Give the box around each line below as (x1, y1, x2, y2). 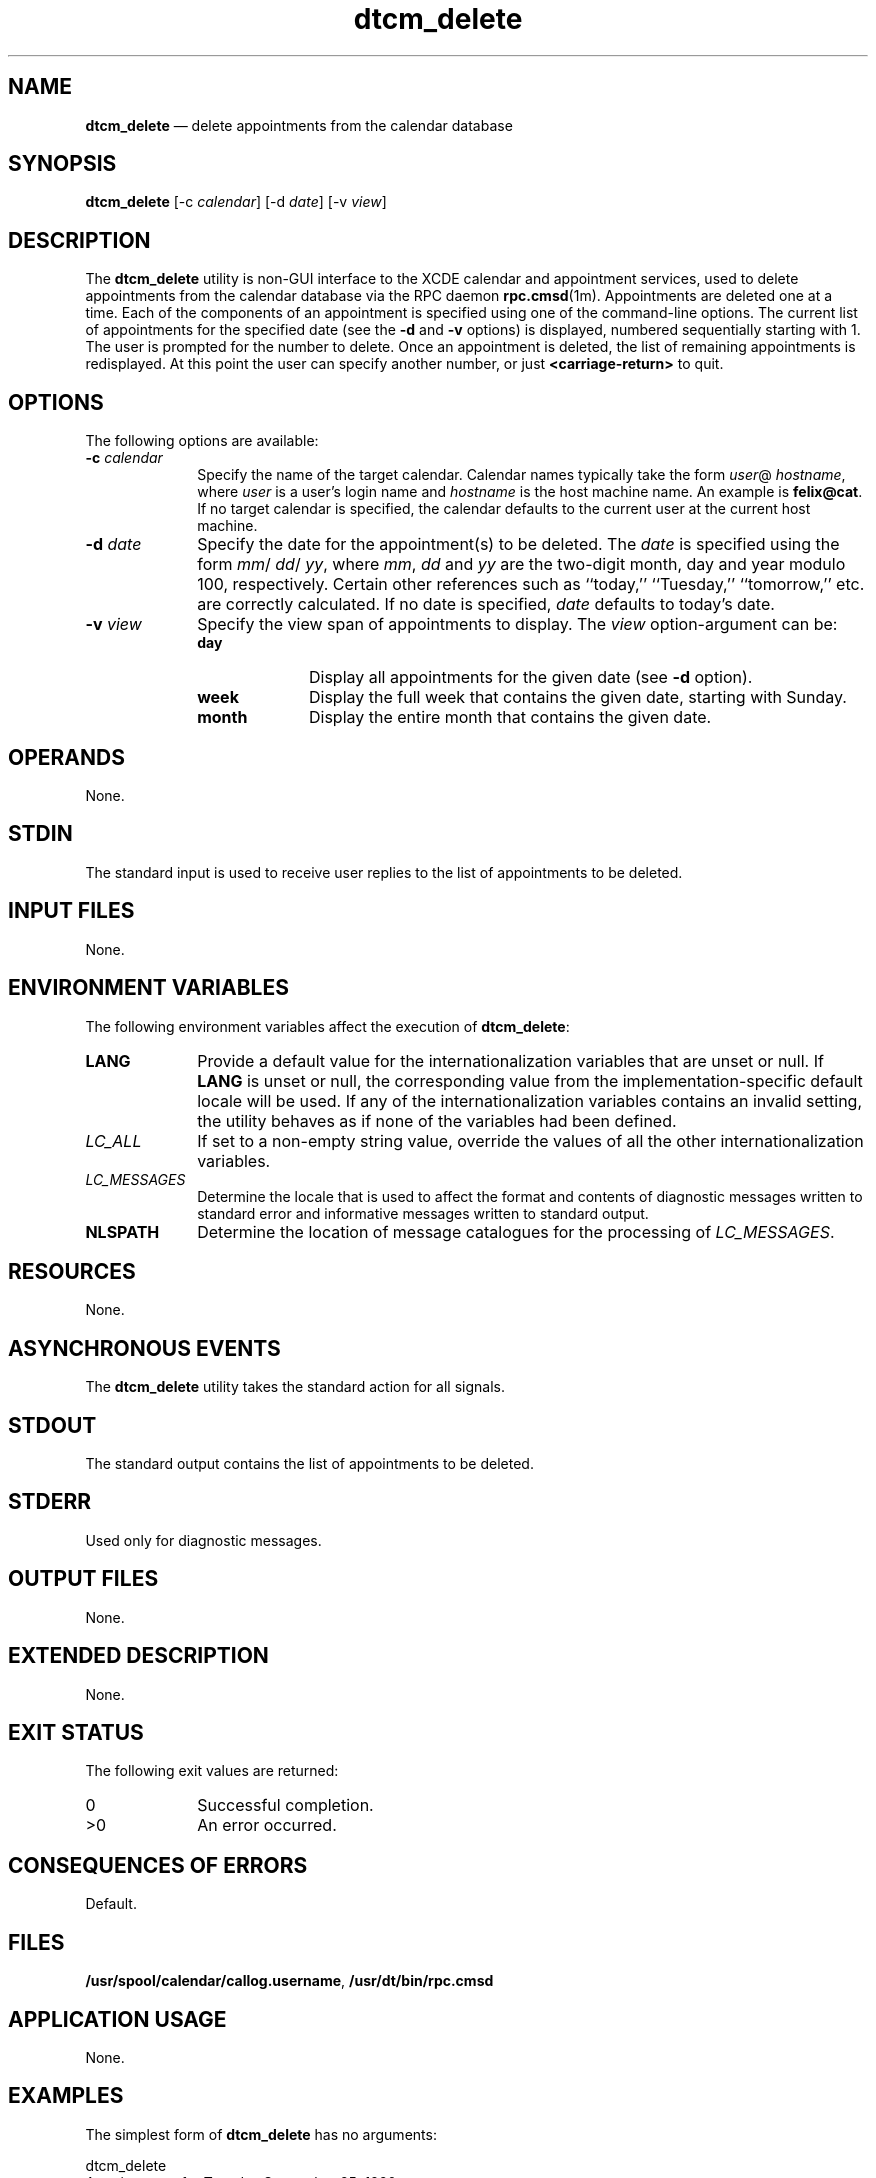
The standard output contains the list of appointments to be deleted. (85, 1455, 534, 1473)
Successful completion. (197, 1795, 374, 1816)
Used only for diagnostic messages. (85, 1531, 322, 1549)
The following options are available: (85, 432, 319, 450)
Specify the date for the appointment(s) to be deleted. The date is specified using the (197, 534, 840, 555)
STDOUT (8, 1412, 97, 1438)
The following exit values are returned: (85, 1762, 339, 1780)
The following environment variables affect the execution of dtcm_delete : (85, 1017, 570, 1035)
